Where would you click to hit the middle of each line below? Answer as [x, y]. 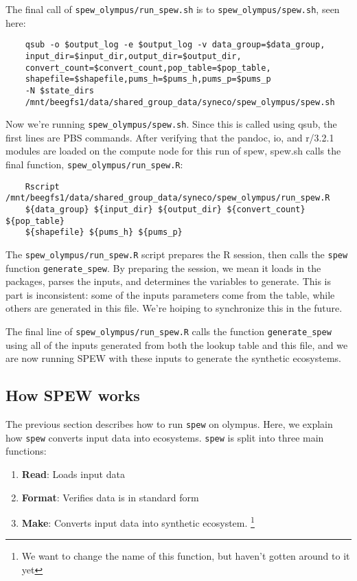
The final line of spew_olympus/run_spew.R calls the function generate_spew [169, 331]
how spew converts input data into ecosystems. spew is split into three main [165, 437]
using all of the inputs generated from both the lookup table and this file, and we [177, 344]
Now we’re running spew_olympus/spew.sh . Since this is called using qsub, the [171, 124]
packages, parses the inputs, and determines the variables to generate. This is [169, 281]
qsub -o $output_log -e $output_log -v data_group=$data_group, [175, 45]
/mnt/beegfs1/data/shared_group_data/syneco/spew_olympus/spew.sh [180, 102]
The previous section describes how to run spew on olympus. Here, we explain [169, 424]
